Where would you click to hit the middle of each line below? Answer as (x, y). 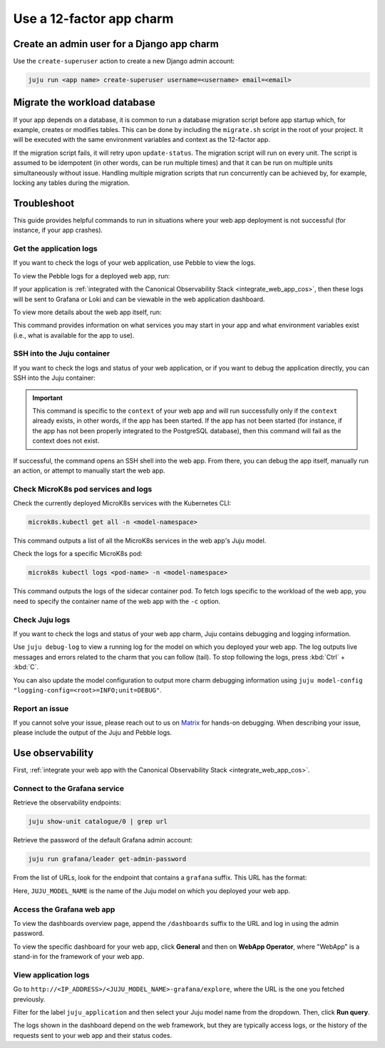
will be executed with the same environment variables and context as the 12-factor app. (142, 140)
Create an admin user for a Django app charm (116, 44)
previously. (29, 999)
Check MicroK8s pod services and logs (83, 489)
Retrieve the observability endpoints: (67, 802)
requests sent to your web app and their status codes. (93, 1035)
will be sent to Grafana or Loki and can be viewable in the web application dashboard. (139, 299)
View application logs (51, 974)
